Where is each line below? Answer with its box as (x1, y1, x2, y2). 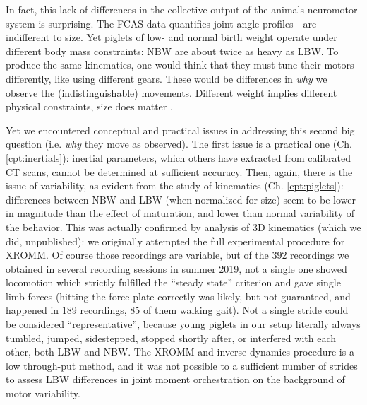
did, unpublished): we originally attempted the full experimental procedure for (6, 233, 345, 248)
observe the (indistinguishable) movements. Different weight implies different (6, 85, 337, 100)
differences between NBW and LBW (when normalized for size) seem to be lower (6, 192, 356, 206)
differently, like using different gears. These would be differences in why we (6, 71, 327, 86)
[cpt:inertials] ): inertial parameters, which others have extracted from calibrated (6, 150, 351, 165)
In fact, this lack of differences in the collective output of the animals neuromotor (6, 2, 358, 16)
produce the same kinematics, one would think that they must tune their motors (6, 57, 354, 72)
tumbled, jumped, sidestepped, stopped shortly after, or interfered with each (6, 330, 336, 345)
